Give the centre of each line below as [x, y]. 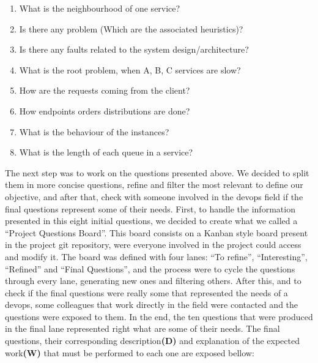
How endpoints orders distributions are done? [105, 110]
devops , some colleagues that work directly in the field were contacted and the [152, 305]
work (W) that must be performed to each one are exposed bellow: [130, 352]
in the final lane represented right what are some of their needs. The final [142, 328]
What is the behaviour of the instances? [94, 131]
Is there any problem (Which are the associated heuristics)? [131, 28]
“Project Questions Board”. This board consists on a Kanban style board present [157, 232]
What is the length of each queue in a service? [106, 152]
